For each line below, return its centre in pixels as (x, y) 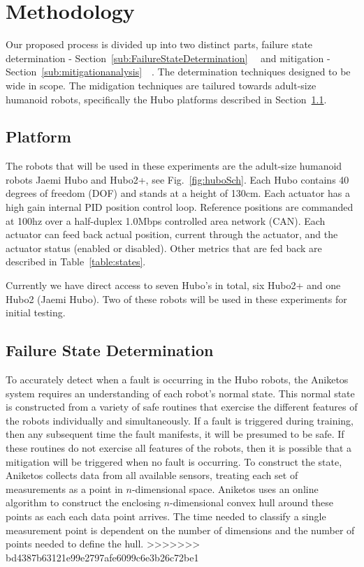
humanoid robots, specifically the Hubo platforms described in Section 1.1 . (166, 99)
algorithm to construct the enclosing (83, 502)
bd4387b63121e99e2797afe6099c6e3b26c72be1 (102, 557)
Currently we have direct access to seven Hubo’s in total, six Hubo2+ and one (173, 285)
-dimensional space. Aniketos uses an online (225, 488)
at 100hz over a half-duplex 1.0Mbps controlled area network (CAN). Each (166, 220)
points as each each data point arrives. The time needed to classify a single (166, 516)
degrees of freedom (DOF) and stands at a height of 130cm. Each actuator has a (178, 193)
